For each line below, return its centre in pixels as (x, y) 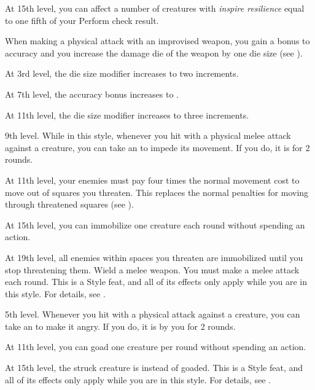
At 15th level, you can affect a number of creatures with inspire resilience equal (155, 8)
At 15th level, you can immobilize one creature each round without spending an (155, 224)
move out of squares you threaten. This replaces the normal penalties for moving (157, 192)
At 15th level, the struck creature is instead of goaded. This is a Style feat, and (154, 368)
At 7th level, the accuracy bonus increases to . (92, 94)
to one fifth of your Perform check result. (82, 20)
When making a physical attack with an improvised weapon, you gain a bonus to (157, 41)
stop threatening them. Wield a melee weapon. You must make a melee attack (152, 269)
